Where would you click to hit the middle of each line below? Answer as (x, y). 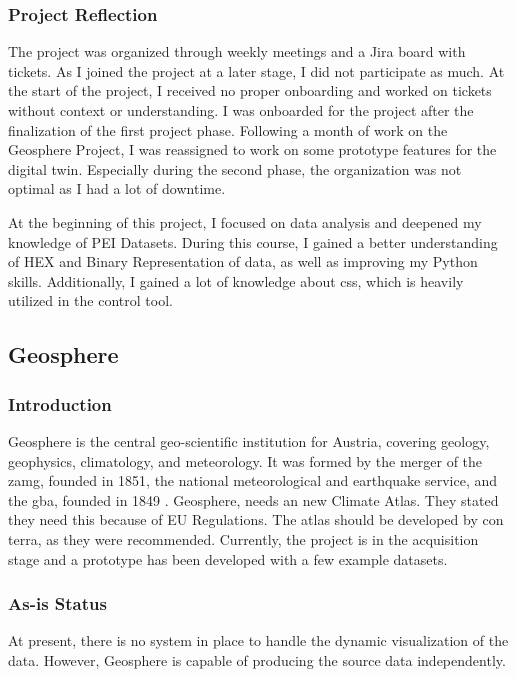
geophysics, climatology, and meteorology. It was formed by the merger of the (245, 460)
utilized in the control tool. (90, 300)
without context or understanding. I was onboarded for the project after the (241, 110)
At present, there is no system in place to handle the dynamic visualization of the (258, 640)
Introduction (60, 403)
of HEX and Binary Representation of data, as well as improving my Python (243, 261)
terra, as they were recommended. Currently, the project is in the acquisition (243, 538)
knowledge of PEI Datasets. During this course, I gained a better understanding (253, 241)
